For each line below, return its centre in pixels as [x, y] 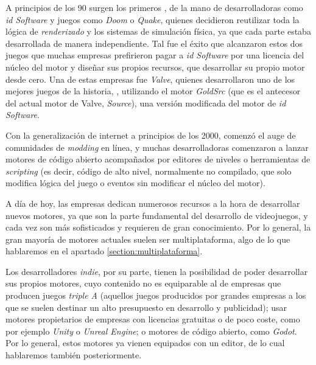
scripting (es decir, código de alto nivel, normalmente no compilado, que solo [149, 171]
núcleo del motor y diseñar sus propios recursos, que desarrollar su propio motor [155, 67]
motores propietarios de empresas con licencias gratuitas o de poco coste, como [153, 319]
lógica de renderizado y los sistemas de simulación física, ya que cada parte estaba [158, 31]
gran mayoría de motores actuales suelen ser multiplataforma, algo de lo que [148, 239]
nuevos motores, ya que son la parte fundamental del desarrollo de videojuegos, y [157, 215]
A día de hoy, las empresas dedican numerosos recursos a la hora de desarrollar [153, 203]
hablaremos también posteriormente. [74, 355]
